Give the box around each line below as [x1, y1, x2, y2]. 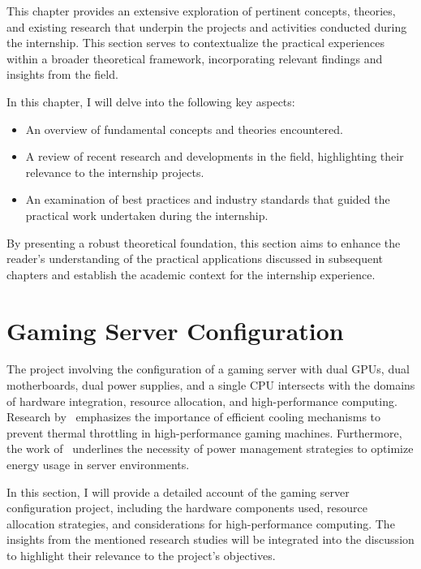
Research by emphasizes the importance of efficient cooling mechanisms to [6, 408, 381, 425]
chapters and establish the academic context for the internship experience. [6, 265, 376, 282]
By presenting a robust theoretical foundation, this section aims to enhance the [6, 234, 401, 251]
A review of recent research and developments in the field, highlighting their [25, 148, 404, 165]
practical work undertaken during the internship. [25, 206, 268, 223]
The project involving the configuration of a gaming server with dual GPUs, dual [6, 360, 410, 377]
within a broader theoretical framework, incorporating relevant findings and [6, 50, 383, 67]
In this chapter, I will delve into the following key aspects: [6, 93, 295, 110]
